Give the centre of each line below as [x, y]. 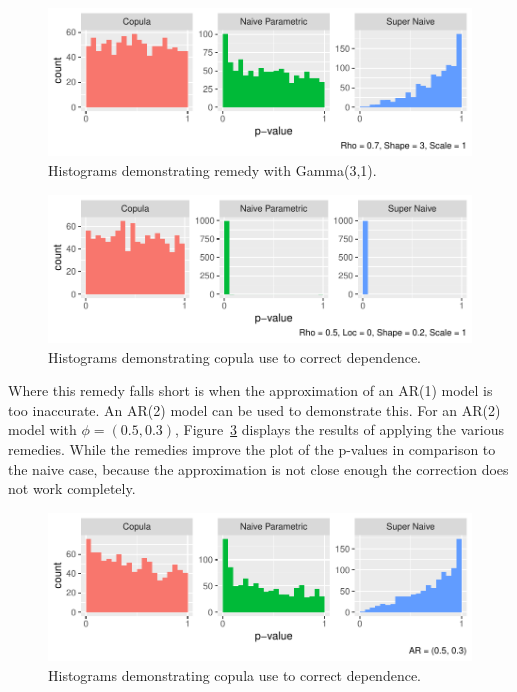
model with [42, 429]
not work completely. [72, 488]
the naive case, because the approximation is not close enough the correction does [258, 468]
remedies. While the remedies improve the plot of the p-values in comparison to [252, 448]
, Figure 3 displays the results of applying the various [339, 429]
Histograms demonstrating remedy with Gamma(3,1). [212, 169]
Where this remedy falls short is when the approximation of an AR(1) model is [250, 390]
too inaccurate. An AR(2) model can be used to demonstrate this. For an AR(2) [254, 409]
